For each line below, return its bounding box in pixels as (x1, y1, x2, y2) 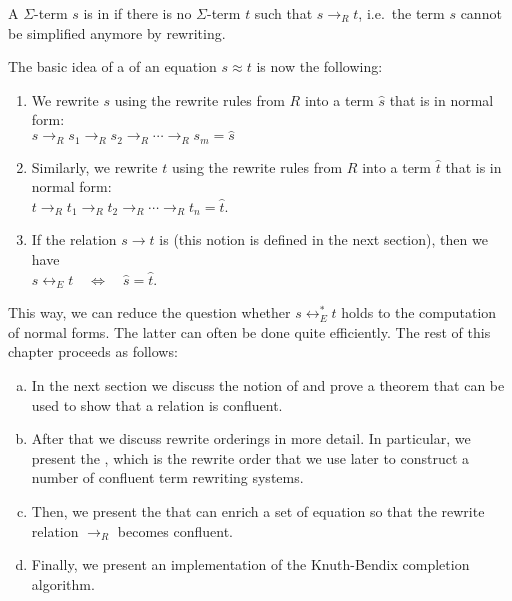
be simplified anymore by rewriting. (8, 22, 226, 43)
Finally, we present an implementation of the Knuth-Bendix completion (31, 554, 470, 575)
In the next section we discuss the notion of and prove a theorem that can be (31, 374, 505, 395)
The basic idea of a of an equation (8, 56, 217, 77)
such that (254, 3, 313, 23)
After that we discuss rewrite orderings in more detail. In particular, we (31, 428, 471, 449)
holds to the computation (341, 302, 497, 323)
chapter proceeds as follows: (8, 341, 178, 362)
